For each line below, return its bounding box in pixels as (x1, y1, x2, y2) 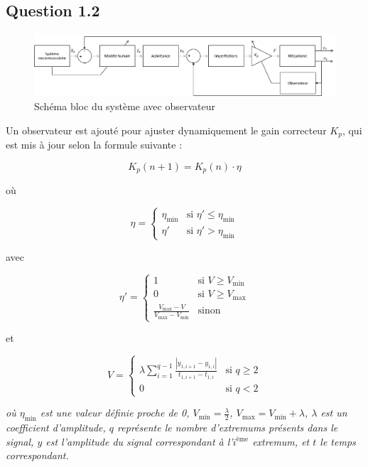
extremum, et (252, 434, 310, 449)
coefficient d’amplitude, (6, 419, 106, 434)
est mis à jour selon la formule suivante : (6, 137, 183, 152)
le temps (320, 434, 356, 449)
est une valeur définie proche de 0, (40, 405, 190, 420)
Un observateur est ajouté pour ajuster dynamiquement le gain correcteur (6, 122, 327, 137)
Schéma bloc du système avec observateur (34, 99, 215, 114)
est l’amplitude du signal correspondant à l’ (45, 434, 233, 449)
